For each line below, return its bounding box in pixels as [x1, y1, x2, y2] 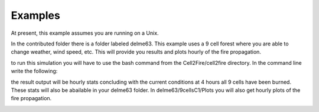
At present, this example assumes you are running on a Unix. [11, 29, 159, 37]
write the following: [11, 68, 58, 75]
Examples [11, 9, 60, 22]
